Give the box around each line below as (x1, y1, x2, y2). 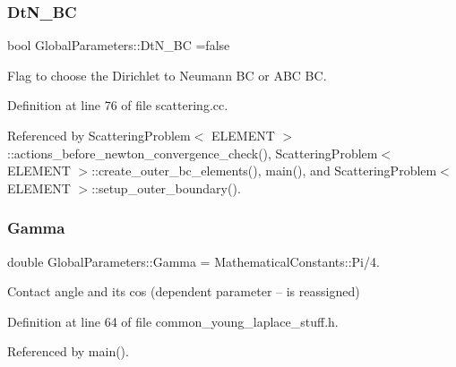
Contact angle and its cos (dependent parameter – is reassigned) (7, 282, 360, 301)
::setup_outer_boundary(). (91, 178, 241, 197)
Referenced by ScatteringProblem (7, 126, 191, 144)
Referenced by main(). (7, 342, 129, 361)
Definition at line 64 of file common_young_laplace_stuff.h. (7, 312, 339, 330)
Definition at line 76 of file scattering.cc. (7, 96, 228, 115)
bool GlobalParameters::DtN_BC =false (7, 36, 230, 55)
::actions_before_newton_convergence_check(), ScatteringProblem (7, 143, 378, 162)
